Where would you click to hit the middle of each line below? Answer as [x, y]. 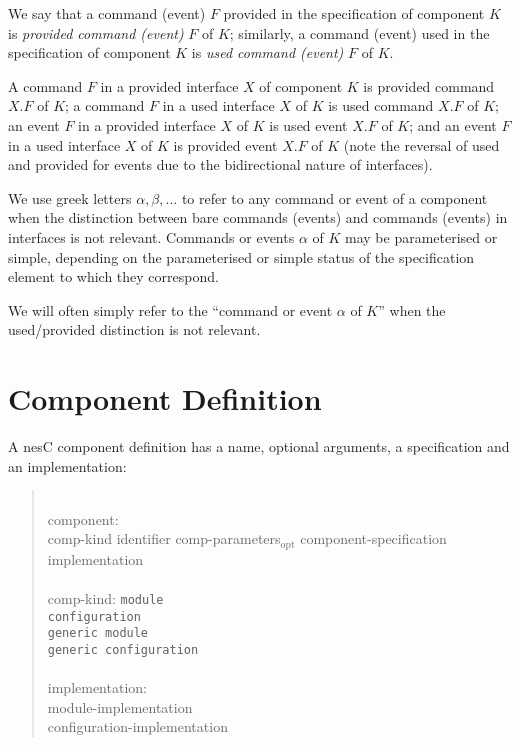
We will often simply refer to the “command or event [170, 309]
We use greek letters [70, 197]
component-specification [373, 538]
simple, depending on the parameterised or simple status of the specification [241, 256]
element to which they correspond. [113, 276]
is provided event [225, 144]
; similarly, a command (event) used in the [359, 32]
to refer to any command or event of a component [334, 197]
